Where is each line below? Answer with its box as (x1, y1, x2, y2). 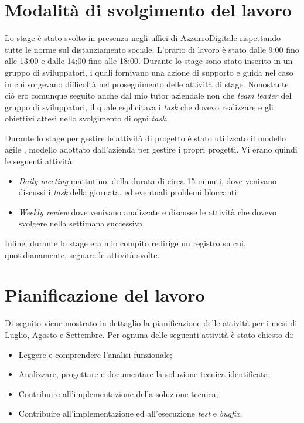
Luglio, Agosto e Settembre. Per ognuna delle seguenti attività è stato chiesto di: (5, 328, 295, 340)
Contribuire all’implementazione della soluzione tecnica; (18, 387, 218, 400)
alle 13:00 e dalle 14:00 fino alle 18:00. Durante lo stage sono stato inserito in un (5, 55, 293, 67)
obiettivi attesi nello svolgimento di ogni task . (5, 112, 168, 124)
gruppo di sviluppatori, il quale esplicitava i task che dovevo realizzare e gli (5, 100, 274, 113)
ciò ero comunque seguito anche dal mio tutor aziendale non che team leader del (5, 89, 292, 101)
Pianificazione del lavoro (5, 283, 205, 307)
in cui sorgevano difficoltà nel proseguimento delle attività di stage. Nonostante (5, 77, 289, 90)
